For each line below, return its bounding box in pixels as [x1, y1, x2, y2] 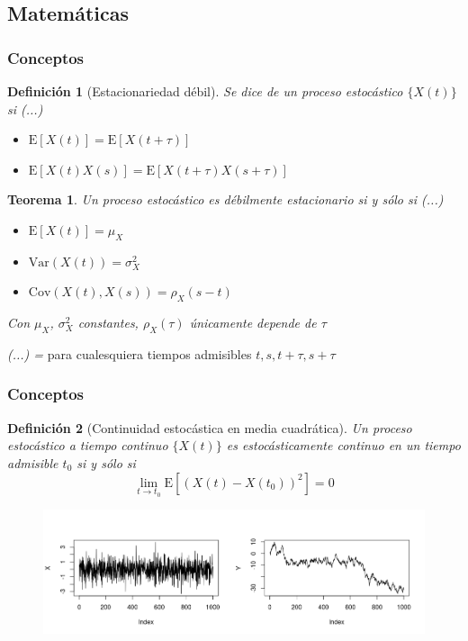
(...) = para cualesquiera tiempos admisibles [7, 344, 252, 363]
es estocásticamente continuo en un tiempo [226, 436, 461, 455]
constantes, [77, 313, 139, 332]
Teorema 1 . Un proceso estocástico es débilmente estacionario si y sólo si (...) [7, 190, 444, 209]
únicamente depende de [189, 313, 317, 332]
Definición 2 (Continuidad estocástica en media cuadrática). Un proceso [7, 418, 412, 437]
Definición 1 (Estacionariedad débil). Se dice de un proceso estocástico [7, 82, 403, 100]
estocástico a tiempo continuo [7, 436, 168, 455]
